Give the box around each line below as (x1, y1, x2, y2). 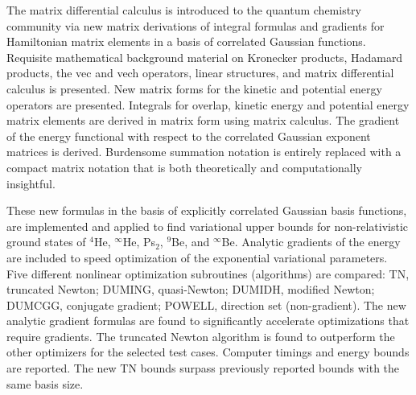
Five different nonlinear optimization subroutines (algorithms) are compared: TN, (6, 265, 410, 282)
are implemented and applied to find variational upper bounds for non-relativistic (6, 217, 408, 234)
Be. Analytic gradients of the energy (221, 233, 401, 250)
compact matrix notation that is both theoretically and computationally (6, 158, 362, 175)
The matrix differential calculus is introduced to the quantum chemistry (6, 2, 361, 18)
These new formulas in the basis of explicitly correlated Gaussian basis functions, (6, 202, 407, 219)
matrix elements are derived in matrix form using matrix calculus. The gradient (6, 112, 400, 129)
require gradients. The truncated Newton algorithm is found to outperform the (6, 327, 395, 344)
